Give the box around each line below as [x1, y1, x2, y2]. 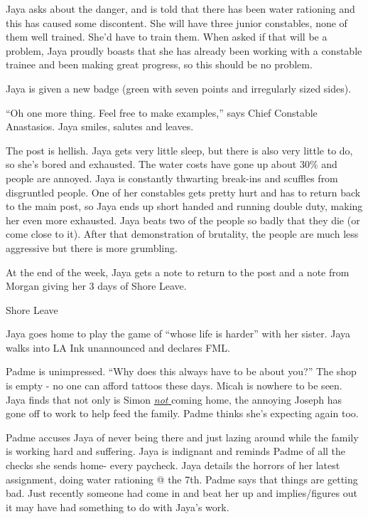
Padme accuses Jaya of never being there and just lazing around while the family [6, 429, 359, 444]
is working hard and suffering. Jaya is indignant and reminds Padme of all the [6, 444, 346, 458]
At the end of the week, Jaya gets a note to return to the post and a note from [6, 264, 350, 279]
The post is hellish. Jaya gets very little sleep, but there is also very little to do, [6, 142, 353, 157]
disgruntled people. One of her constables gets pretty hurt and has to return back [6, 184, 361, 199]
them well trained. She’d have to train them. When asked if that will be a [6, 29, 328, 44]
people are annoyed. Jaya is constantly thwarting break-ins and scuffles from [6, 170, 338, 185]
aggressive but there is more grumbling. [6, 240, 178, 255]
